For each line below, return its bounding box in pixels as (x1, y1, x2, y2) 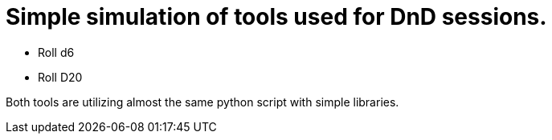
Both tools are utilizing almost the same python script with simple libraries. (6, 94, 399, 109)
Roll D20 (38, 70, 83, 84)
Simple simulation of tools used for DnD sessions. (6, 3, 547, 30)
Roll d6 (38, 45, 75, 59)
